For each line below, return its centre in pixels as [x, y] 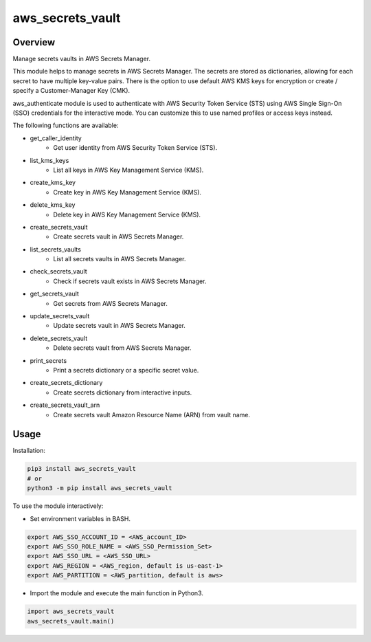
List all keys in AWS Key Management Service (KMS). [128, 170]
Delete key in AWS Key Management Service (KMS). [127, 214]
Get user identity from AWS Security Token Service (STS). [135, 148]
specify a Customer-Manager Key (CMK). [71, 91]
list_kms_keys [49, 160]
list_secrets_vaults [56, 249]
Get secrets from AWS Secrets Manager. [110, 303]
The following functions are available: [66, 125]
